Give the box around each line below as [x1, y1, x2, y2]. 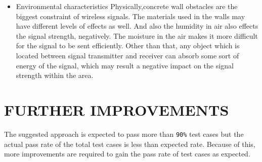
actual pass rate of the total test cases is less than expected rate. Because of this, [4, 138, 255, 149]
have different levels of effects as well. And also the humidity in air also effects [16, 21, 258, 31]
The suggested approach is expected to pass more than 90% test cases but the [4, 128, 244, 139]
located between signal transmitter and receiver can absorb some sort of [16, 50, 239, 60]
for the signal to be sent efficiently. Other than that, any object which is [16, 40, 240, 51]
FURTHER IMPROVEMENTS [4, 99, 229, 120]
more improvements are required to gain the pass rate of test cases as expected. [4, 148, 250, 159]
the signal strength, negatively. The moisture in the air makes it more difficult [16, 30, 258, 41]
